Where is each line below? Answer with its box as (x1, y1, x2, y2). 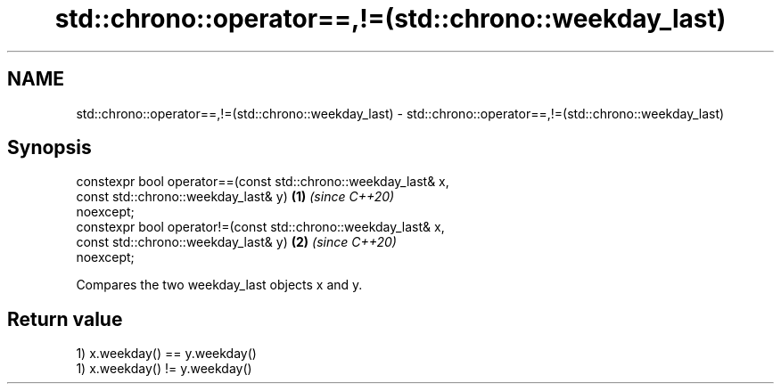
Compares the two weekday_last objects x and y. (76, 277, 363, 293)
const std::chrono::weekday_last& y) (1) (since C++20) (76, 189, 395, 205)
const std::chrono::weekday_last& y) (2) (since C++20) (76, 234, 397, 250)
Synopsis (7, 136, 92, 159)
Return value (7, 307, 123, 330)
